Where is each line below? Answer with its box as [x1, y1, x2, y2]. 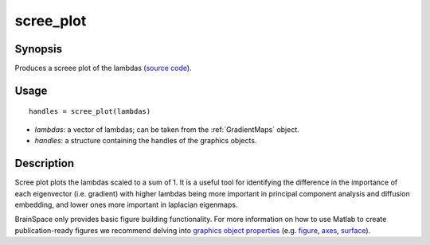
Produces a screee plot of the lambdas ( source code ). [14, 64, 192, 73]
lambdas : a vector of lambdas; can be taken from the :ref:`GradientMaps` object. [34, 124, 300, 134]
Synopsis [14, 42, 63, 56]
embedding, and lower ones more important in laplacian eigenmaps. [14, 200, 238, 209]
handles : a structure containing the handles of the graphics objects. [34, 136, 257, 146]
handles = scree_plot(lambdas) [29, 107, 151, 116]
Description [14, 157, 75, 170]
